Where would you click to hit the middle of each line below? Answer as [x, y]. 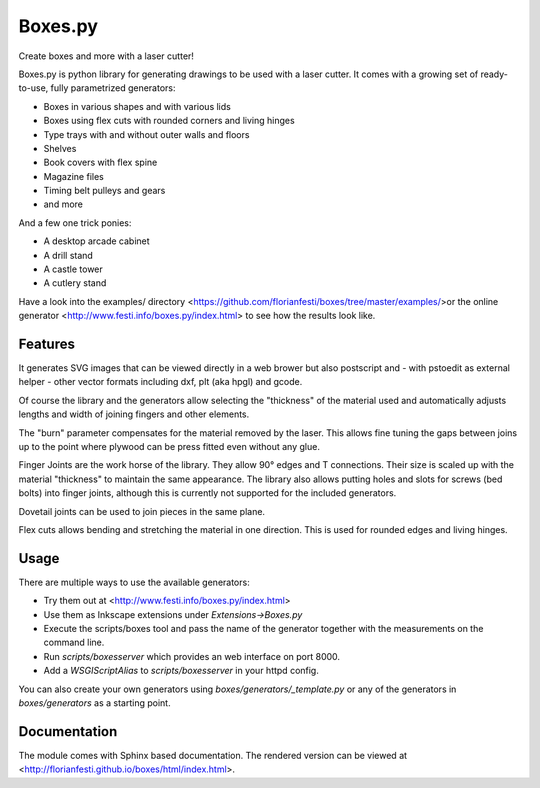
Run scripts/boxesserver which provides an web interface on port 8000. [191, 656]
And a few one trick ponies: [75, 222]
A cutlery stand [75, 283]
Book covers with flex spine [100, 162]
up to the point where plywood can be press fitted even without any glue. [169, 447]
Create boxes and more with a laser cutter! [106, 56]
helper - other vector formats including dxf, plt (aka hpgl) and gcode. [160, 382]
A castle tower [73, 269]
